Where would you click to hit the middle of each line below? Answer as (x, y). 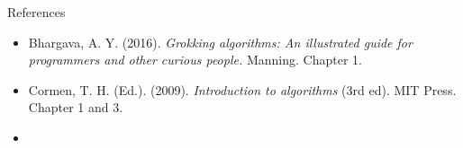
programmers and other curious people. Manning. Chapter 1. (195, 60)
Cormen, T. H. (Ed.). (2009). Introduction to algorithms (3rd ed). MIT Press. (242, 89)
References (36, 12)
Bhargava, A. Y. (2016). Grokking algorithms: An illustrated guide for (220, 42)
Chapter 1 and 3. (76, 107)
